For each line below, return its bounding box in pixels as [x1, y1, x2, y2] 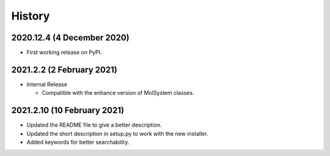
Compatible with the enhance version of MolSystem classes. [42, 89, 195, 97]
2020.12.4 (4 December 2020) [11, 32, 130, 43]
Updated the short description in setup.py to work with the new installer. [26, 130, 208, 137]
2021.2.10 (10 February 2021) [11, 105, 125, 116]
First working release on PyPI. [26, 49, 102, 56]
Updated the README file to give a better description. [26, 121, 162, 128]
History [11, 9, 50, 23]
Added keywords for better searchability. [26, 138, 130, 146]
